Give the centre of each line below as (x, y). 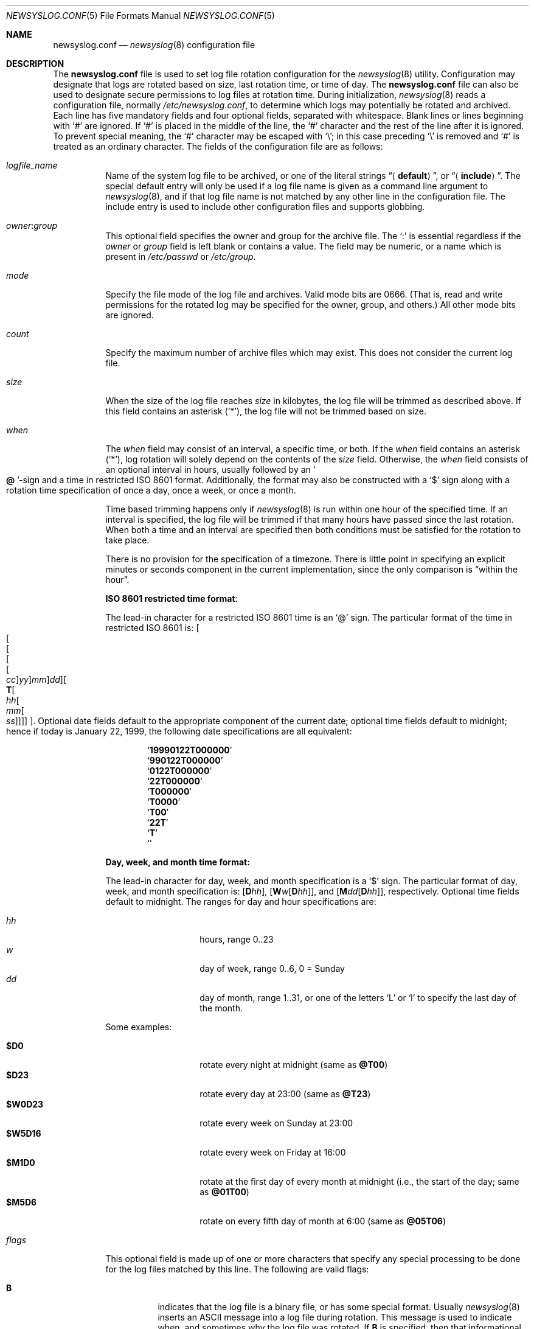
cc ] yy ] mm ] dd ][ (36, 679)
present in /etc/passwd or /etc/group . (181, 256)
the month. (221, 1008)
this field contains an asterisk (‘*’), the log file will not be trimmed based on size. (266, 411)
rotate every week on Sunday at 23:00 (276, 1123)
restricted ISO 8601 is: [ (152, 628)
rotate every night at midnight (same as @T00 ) (294, 1065)
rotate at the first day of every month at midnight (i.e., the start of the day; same (359, 1181)
